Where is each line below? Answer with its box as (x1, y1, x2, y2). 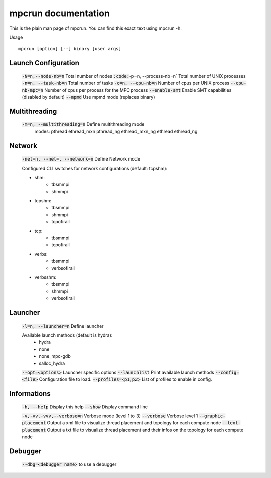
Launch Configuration (9, 59, 80, 67)
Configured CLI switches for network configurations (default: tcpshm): (22, 165, 168, 171)
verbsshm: (34, 274, 57, 280)
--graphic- (199, 413, 226, 419)
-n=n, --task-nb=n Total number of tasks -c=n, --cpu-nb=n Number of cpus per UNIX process (22, 80, 230, 86)
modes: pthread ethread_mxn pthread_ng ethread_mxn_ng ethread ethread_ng (34, 128, 198, 134)
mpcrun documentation (9, 8, 110, 19)
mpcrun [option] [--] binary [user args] (18, 46, 121, 52)
